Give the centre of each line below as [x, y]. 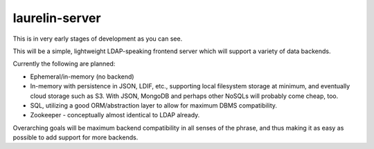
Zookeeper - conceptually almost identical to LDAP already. [115, 115]
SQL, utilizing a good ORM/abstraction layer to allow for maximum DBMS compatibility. [153, 105]
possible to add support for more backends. [75, 137]
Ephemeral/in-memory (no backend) [82, 77]
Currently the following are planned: [64, 64]
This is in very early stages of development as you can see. [98, 39]
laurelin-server [57, 18]
